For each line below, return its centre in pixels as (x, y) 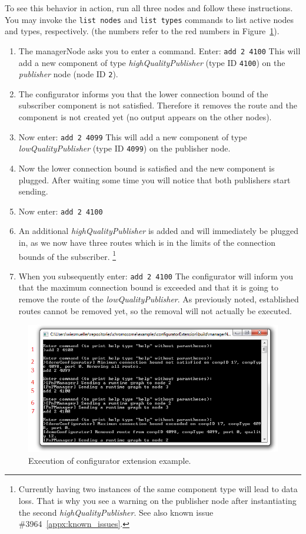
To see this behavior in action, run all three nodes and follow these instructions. (149, 8)
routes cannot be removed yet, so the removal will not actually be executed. (155, 310)
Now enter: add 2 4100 (61, 211)
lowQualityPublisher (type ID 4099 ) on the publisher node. (124, 148)
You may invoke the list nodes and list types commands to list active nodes (149, 19)
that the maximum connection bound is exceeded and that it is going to (148, 287)
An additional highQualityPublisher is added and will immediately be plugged (159, 231)
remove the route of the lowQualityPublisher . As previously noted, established (159, 299)
